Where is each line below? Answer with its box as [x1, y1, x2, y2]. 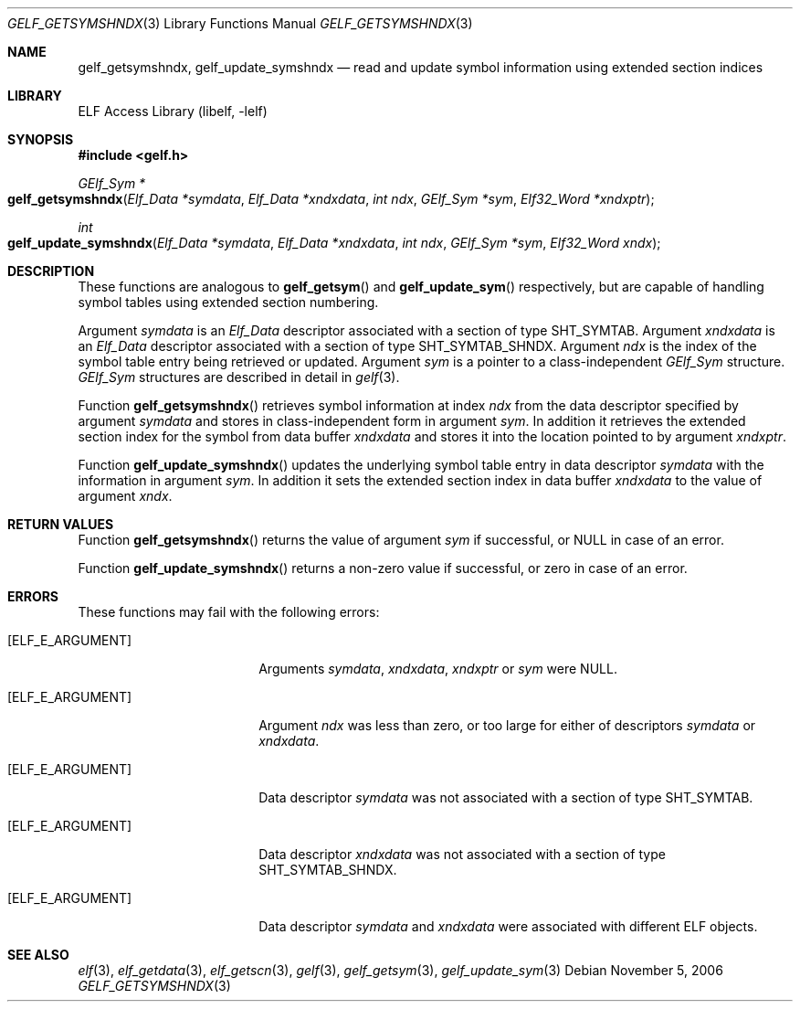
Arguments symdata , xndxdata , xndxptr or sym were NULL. [258, 661, 617, 676]
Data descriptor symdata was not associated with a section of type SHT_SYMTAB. [258, 790, 753, 805]
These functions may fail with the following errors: [78, 604, 380, 620]
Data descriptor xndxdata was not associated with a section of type [258, 846, 666, 862]
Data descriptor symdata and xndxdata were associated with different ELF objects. [258, 919, 758, 934]
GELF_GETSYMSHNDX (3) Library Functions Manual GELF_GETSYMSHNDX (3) [7, 16, 473, 31]
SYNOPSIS [7, 132, 74, 147]
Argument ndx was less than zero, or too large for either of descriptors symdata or [258, 717, 756, 733]
